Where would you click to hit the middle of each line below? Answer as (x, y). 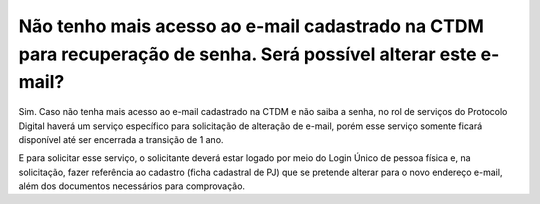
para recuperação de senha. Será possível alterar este (247, 54)
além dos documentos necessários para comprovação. (131, 186)
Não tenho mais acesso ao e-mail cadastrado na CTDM (251, 26)
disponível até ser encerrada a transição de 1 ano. (121, 139)
